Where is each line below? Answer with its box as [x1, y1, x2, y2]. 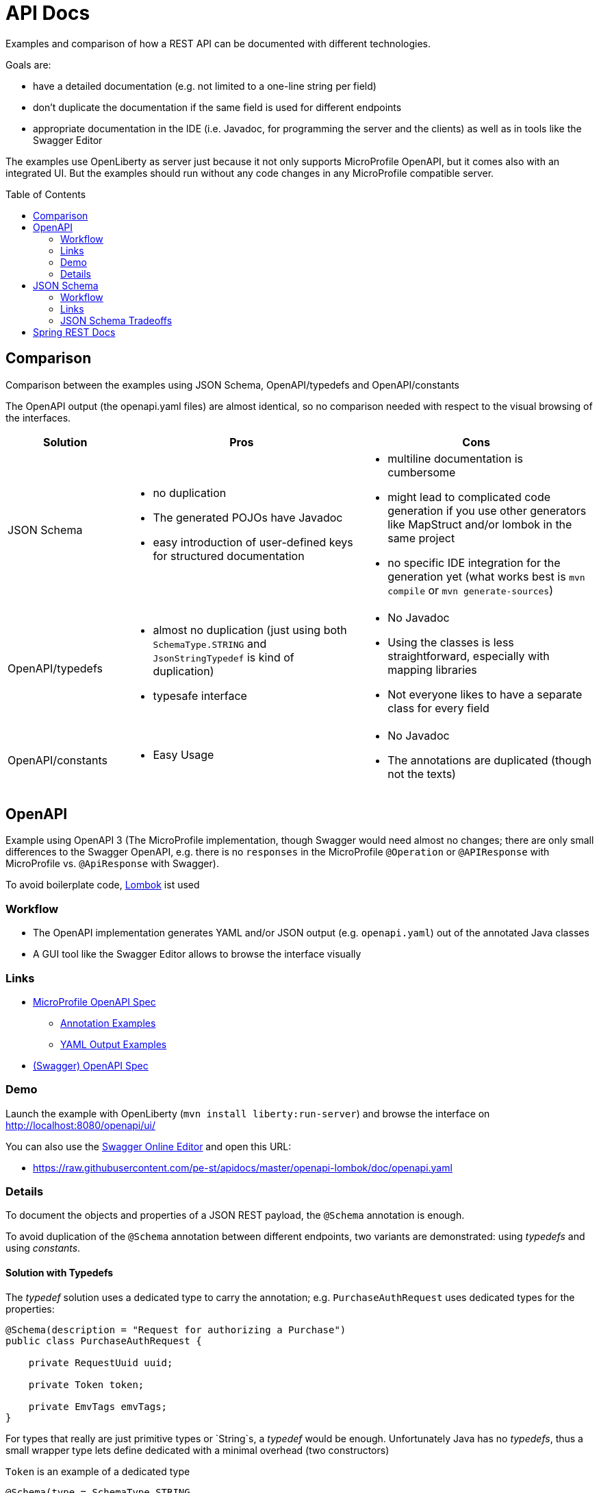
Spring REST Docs [33, 326, 116, 338]
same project [387, 531, 455, 545]
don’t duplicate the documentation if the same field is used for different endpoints [33, 101, 402, 113]
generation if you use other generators [387, 503, 587, 518]
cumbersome [387, 465, 456, 479]
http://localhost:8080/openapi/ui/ [5, 1119, 155, 1131]
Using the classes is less [387, 635, 514, 649]
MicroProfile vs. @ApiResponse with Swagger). [5, 858, 219, 870]
